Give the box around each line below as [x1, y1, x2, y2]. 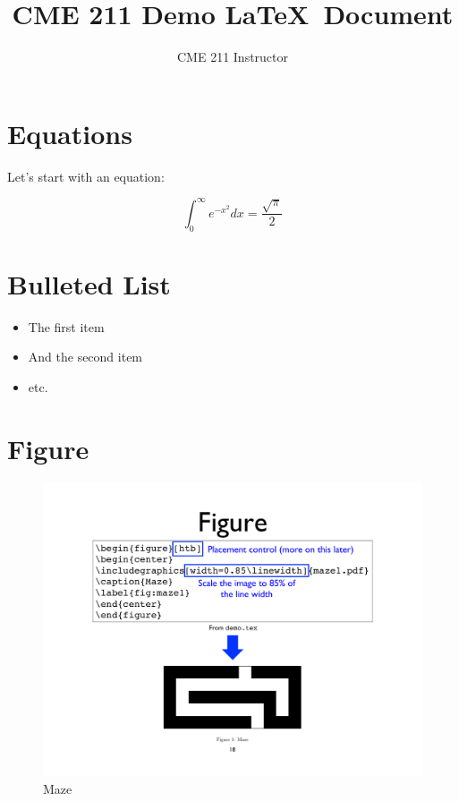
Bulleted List [7, 265, 171, 302]
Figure [7, 430, 89, 466]
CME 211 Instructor [176, 47, 289, 66]
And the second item [28, 347, 143, 366]
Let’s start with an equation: [7, 166, 165, 185]
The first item [28, 317, 105, 336]
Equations [7, 115, 132, 151]
